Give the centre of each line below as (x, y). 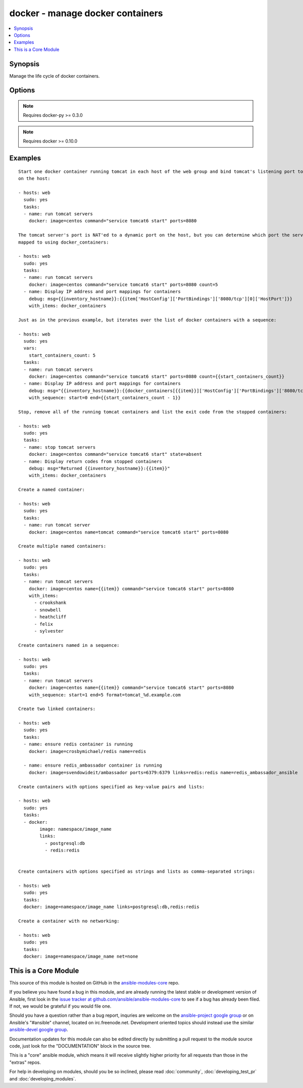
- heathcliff (50, 617)
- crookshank (50, 603)
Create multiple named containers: (62, 546)
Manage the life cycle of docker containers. (55, 76)
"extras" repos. (25, 1062)
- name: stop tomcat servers (60, 447)
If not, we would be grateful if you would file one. (60, 1006)
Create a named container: (52, 490)
